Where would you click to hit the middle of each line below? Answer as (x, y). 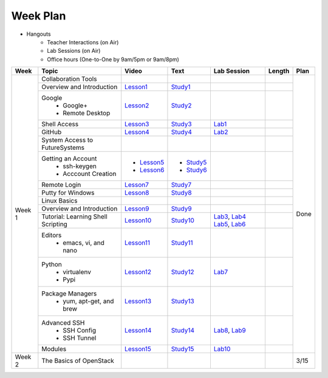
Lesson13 (138, 302)
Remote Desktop (87, 113)
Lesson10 (138, 220)
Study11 (182, 243)
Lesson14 (138, 331)
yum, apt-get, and (88, 302)
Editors (52, 235)
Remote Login (61, 185)
